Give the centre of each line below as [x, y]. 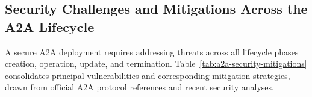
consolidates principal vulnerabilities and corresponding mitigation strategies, [148, 75]
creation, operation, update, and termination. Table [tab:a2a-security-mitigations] [156, 64]
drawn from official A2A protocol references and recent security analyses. [139, 87]
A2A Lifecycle [50, 26]
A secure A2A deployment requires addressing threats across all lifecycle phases [152, 52]
